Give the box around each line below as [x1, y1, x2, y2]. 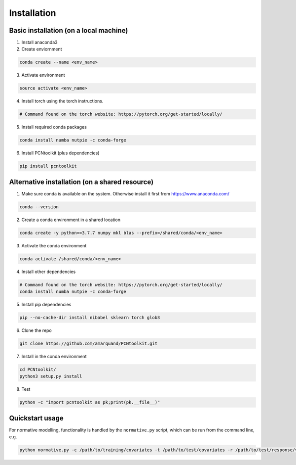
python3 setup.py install [19, 373, 82, 379]
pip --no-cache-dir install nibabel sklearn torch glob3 [19, 315, 160, 321]
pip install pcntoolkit [19, 163, 77, 169]
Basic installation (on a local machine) [9, 26, 128, 35]
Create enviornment [21, 46, 62, 52]
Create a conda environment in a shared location [21, 217, 121, 223]
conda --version [19, 204, 59, 210]
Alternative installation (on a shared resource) [9, 178, 154, 186]
